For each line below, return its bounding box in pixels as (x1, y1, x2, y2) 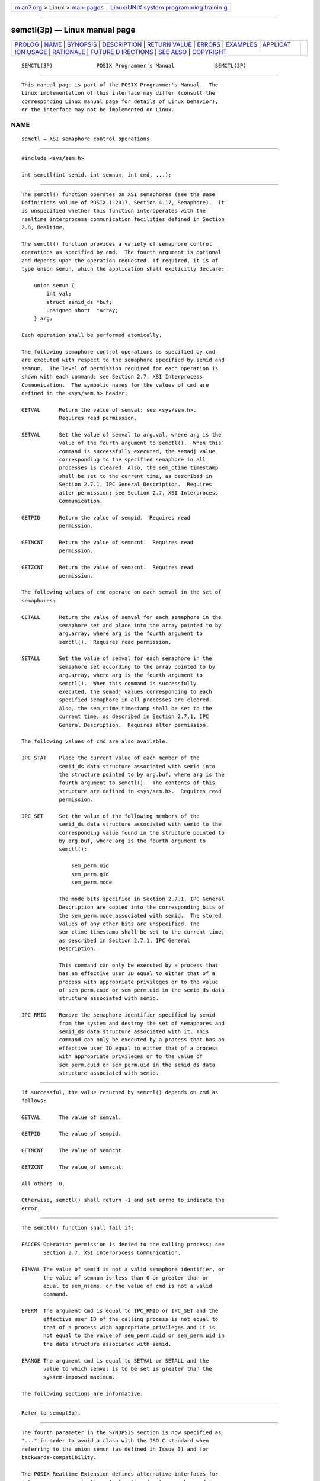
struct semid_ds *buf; (46, 299, 113, 305)
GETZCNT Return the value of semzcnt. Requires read (21, 564, 194, 571)
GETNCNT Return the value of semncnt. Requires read (21, 539, 194, 546)
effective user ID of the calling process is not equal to (43, 1316, 219, 1322)
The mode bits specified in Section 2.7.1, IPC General (59, 895, 225, 902)
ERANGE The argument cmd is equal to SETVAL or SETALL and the (21, 1357, 209, 1364)
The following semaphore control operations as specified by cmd (21, 348, 216, 355)
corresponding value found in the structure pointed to (59, 829, 225, 836)
